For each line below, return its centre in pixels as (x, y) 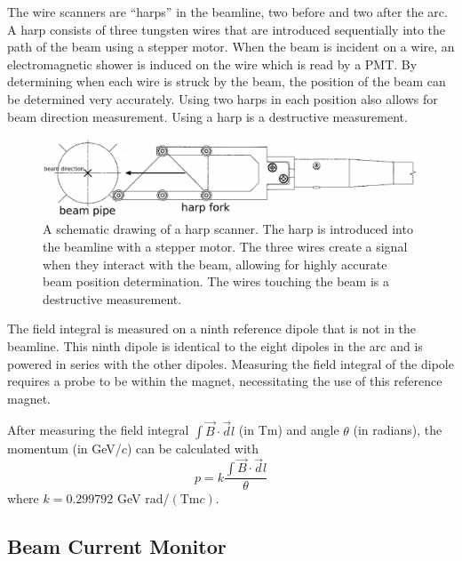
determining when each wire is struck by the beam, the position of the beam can (227, 81)
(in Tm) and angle (289, 430)
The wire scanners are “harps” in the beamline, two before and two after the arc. (227, 12)
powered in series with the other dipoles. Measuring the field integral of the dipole (231, 363)
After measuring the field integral (98, 430)
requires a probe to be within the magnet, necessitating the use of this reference (225, 381)
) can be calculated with (193, 448)
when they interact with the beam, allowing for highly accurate (215, 264)
